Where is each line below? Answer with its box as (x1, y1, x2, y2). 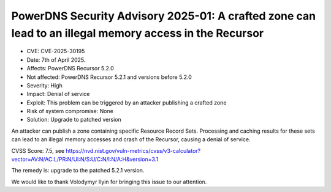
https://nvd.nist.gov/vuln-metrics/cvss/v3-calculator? (65, 147, 201, 154)
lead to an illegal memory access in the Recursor (11, 26, 264, 40)
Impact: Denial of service (26, 90, 90, 98)
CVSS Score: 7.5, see (11, 147, 64, 154)
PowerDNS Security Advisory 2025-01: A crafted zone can (11, 9, 316, 23)
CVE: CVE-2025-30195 (26, 48, 85, 55)
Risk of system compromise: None (26, 108, 113, 115)
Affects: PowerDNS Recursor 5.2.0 (26, 65, 114, 72)
